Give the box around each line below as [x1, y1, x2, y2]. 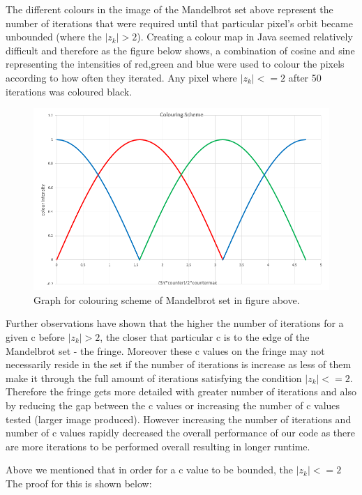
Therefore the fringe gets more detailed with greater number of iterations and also [6, 384, 356, 399]
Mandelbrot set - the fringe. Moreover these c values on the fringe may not [6, 343, 325, 358]
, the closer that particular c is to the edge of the [100, 330, 310, 344]
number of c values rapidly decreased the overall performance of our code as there [6, 425, 356, 440]
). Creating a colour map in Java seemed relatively [137, 29, 353, 44]
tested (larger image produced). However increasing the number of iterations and [6, 411, 352, 426]
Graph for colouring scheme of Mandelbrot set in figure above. [33, 292, 300, 307]
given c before [6, 330, 65, 344]
